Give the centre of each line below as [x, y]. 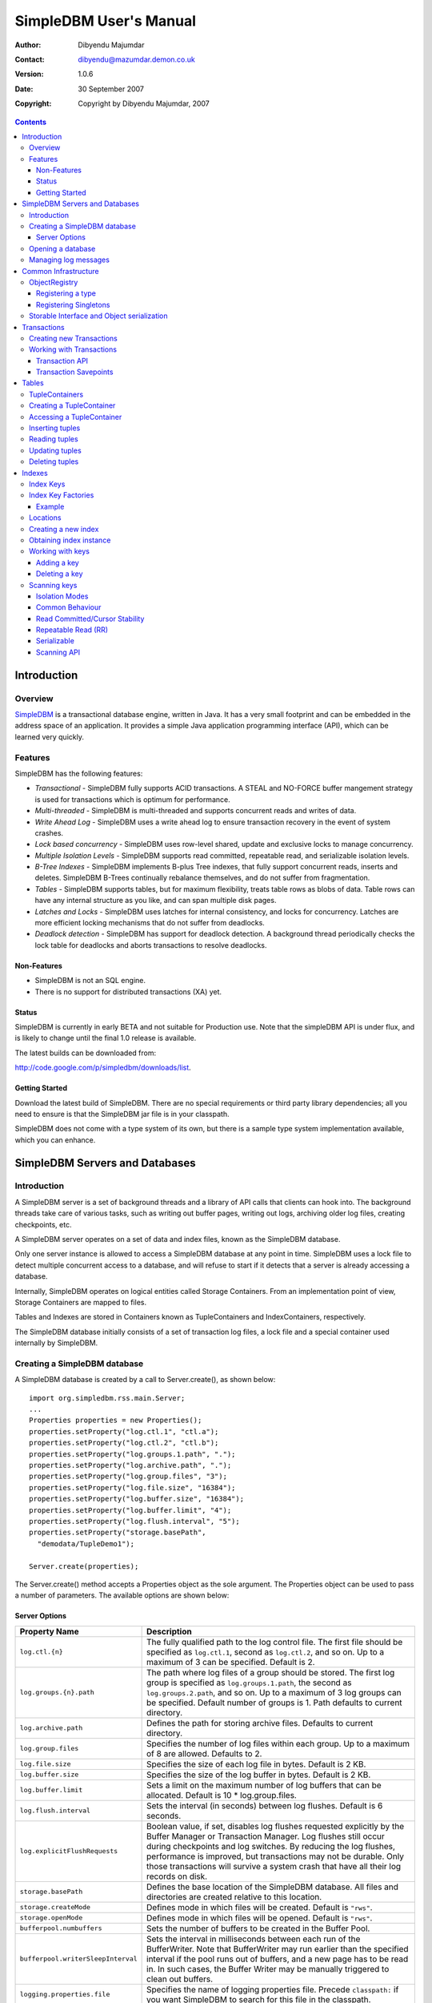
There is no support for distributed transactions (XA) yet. [128, 991]
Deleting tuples [54, 461]
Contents [31, 122]
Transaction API [62, 361]
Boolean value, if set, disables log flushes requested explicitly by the [276, 1826]
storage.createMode [55, 1907]
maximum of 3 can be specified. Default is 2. [231, 1662]
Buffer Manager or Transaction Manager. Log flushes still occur [266, 1836]
